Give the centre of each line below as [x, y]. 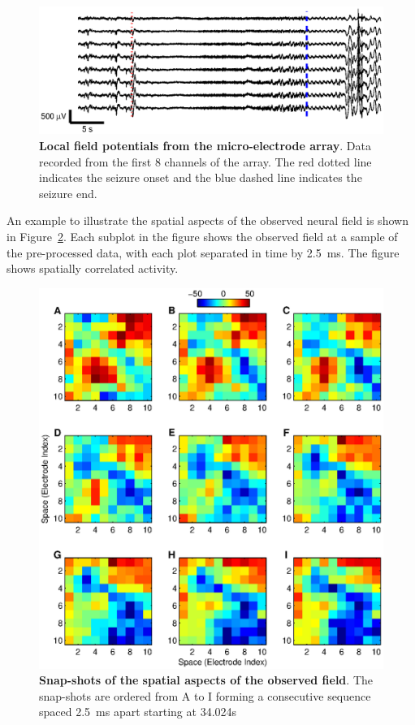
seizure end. [68, 193]
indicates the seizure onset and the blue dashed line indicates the [201, 177]
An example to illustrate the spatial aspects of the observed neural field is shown [207, 220]
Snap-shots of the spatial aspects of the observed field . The [206, 680]
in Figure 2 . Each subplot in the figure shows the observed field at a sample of [202, 236]
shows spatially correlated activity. [93, 268]
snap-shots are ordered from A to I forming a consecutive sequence [205, 695]
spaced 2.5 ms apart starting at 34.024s [138, 712]
